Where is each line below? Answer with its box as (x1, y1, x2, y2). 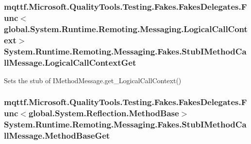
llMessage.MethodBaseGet (4, 129, 110, 142)
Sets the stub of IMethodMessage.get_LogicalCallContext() (4, 75, 182, 85)
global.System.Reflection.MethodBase (28, 107, 179, 119)
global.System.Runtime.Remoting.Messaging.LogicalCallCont (4, 22, 248, 35)
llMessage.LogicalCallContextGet (4, 56, 136, 68)
